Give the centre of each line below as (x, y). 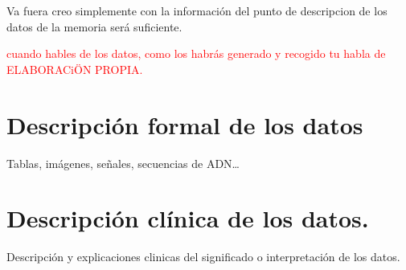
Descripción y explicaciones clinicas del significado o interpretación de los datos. (203, 257)
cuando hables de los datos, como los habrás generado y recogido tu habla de (196, 53)
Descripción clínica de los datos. (188, 218)
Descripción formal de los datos (185, 124)
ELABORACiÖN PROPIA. (75, 69)
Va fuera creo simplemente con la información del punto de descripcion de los (197, 10)
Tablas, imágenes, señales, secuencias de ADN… (123, 163)
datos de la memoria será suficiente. (94, 26)
